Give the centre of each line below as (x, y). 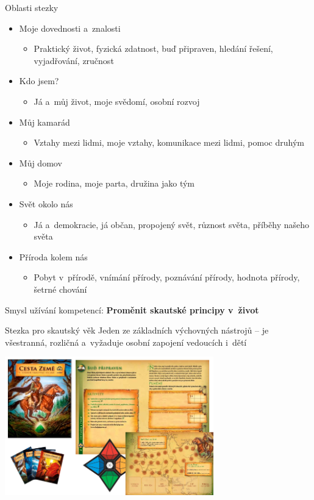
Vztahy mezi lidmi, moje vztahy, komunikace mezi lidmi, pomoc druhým (169, 142)
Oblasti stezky (32, 7)
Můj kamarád (45, 122)
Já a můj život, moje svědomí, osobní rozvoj (117, 101)
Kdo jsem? (39, 81)
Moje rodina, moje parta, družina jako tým (114, 183)
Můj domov (41, 162)
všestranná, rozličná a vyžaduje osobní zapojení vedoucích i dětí (126, 342)
